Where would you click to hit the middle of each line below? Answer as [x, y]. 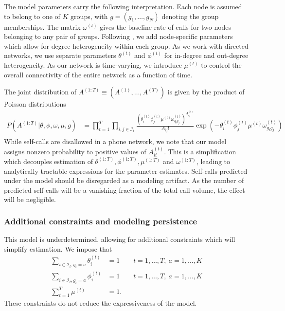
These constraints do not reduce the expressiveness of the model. [100, 303]
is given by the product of [206, 92]
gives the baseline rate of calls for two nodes [166, 27]
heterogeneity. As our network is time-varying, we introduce [93, 64]
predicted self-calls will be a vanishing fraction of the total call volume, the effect [125, 190]
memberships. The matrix [42, 27]
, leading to [213, 161]
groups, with [89, 16]
